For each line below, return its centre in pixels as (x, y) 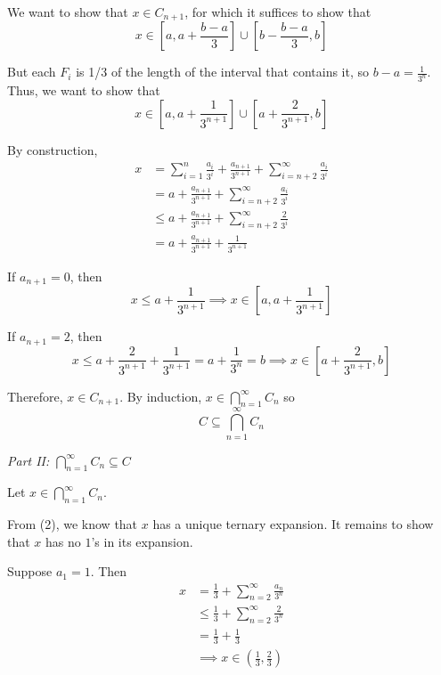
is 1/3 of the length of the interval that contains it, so (223, 72)
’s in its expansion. (142, 541)
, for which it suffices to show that (278, 12)
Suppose (30, 571)
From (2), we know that (73, 524)
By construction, (53, 149)
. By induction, (161, 396)
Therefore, (35, 396)
